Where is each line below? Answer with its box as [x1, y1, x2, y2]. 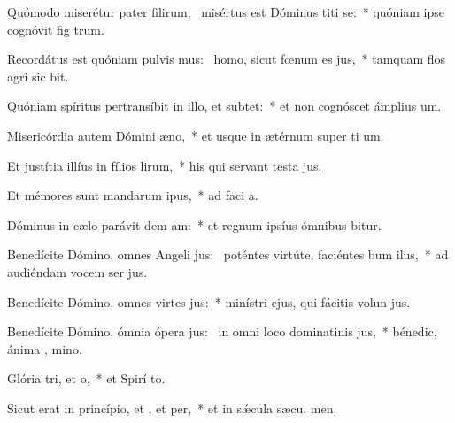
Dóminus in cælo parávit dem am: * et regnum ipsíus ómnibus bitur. [7, 215, 382, 234]
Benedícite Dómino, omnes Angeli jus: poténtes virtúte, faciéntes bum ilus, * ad [7, 245, 449, 264]
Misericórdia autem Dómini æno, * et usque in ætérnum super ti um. [7, 126, 384, 144]
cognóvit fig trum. [7, 19, 104, 38]
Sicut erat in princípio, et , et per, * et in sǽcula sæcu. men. [7, 398, 337, 417]
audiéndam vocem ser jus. [7, 262, 148, 281]
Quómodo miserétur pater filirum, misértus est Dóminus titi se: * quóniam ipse [7, 3, 445, 20]
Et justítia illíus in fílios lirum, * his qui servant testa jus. [7, 156, 322, 174]
